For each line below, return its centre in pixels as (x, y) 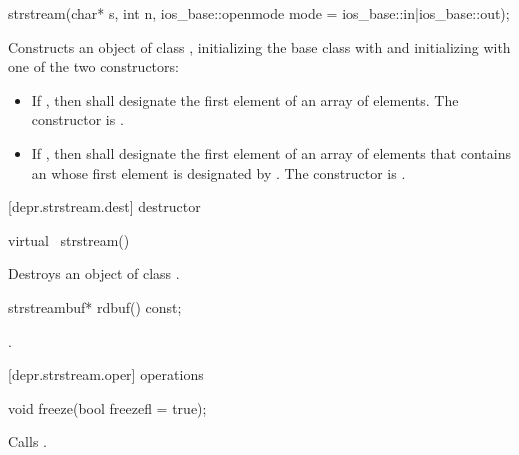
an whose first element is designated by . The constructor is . (218, 172)
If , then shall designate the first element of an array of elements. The (245, 99)
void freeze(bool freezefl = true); (107, 407)
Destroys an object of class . (94, 273)
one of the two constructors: (93, 66)
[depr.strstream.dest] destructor (104, 206)
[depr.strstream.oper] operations (106, 374)
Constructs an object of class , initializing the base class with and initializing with (259, 46)
